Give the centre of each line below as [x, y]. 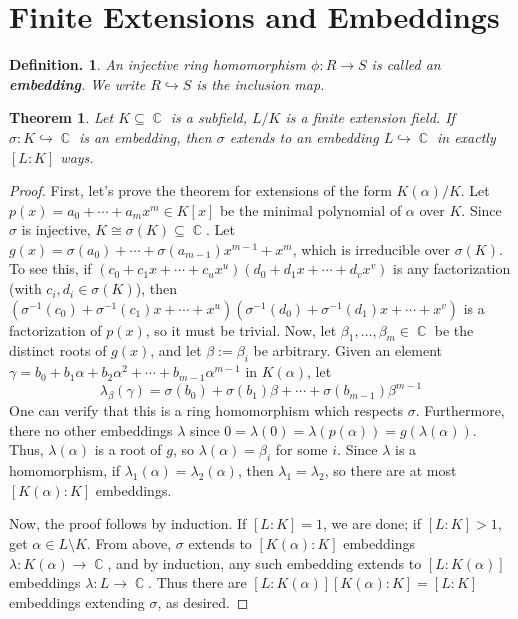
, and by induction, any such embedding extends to [264, 562]
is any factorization [452, 268]
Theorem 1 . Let [61, 117]
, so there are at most [390, 470]
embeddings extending [77, 601]
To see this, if [50, 268]
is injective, [56, 229]
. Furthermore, [460, 410]
